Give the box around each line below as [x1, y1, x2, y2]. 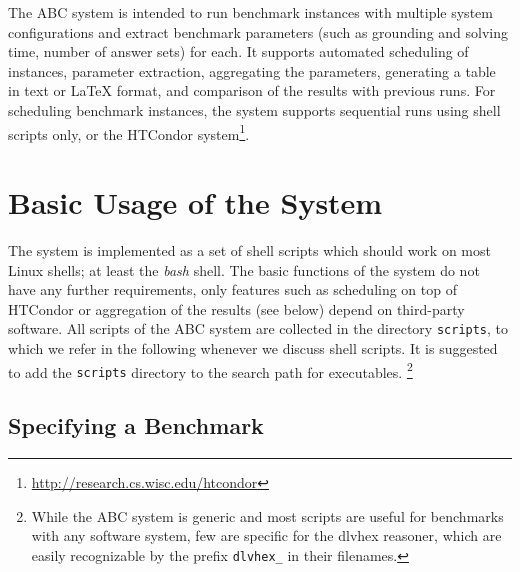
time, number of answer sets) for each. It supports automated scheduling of [8, 41, 469, 62]
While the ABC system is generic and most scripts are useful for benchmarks [31, 505, 504, 526]
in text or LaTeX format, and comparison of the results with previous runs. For [8, 80, 496, 101]
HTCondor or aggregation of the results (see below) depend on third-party [8, 298, 465, 319]
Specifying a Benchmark [8, 410, 264, 441]
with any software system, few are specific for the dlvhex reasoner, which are [31, 525, 502, 546]
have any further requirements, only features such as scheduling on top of [8, 279, 457, 300]
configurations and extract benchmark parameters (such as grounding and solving [8, 21, 508, 42]
